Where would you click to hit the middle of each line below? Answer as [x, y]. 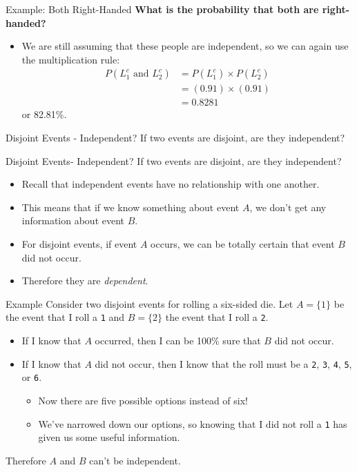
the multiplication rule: [71, 59]
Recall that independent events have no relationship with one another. [171, 184]
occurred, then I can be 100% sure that [178, 341]
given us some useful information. [109, 437]
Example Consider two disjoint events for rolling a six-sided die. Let [149, 303]
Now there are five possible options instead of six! [143, 400]
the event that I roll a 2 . [217, 317]
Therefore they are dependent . [85, 281]
